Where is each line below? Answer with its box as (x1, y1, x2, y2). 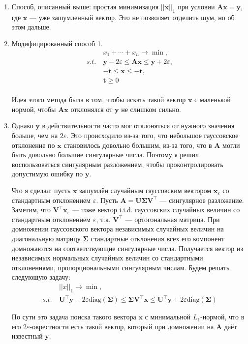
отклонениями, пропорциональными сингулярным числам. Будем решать (11, 262, 230, 272)
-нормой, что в (200, 312, 245, 322)
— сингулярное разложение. (159, 195, 244, 205)
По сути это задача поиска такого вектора (11, 312, 136, 322)
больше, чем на (11, 130, 58, 140)
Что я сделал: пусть (11, 185, 71, 195)
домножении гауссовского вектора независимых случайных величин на (11, 224, 224, 234)
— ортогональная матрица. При (125, 214, 220, 224)
